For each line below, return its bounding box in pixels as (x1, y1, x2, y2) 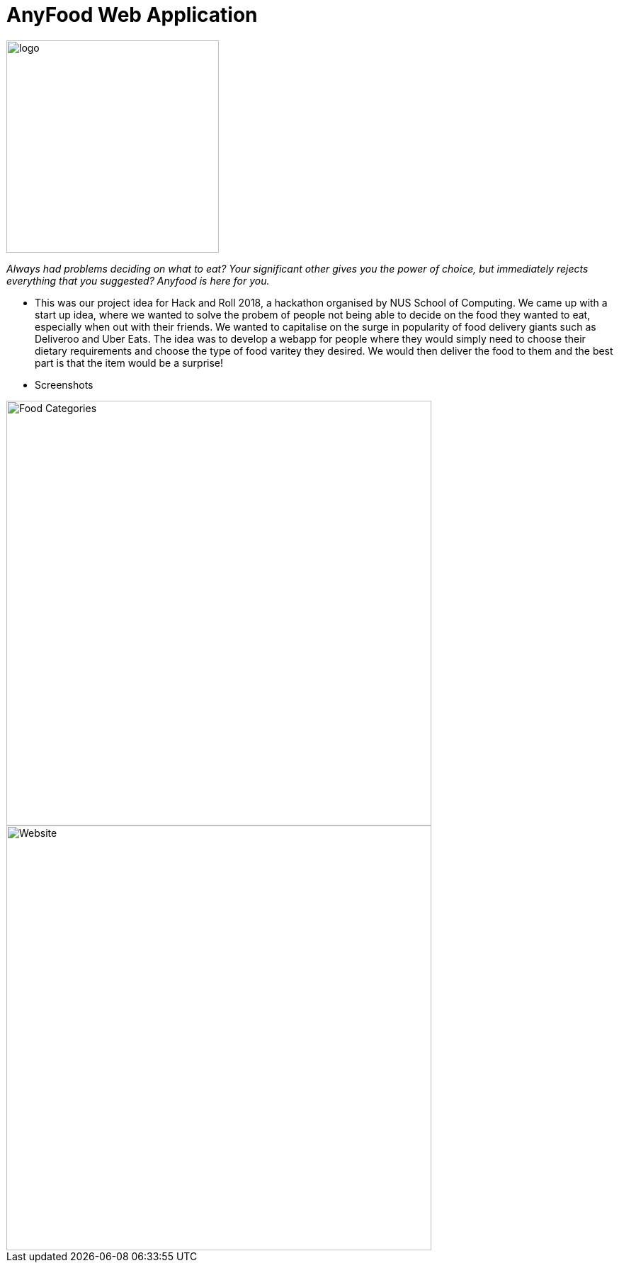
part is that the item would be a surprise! (35, 356, 224, 369)
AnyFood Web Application (6, 3, 258, 27)
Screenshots (35, 378, 93, 391)
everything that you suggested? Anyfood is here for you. (6, 274, 270, 287)
